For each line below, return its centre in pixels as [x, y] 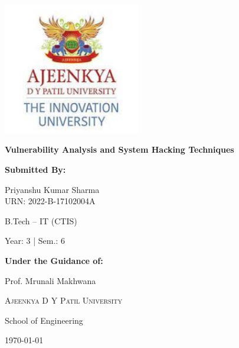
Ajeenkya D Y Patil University [64, 300]
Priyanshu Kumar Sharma [52, 189]
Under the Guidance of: [54, 260]
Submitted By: [35, 170]
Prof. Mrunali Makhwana [50, 280]
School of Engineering [44, 320]
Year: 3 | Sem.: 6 [35, 241]
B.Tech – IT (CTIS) [41, 220]
